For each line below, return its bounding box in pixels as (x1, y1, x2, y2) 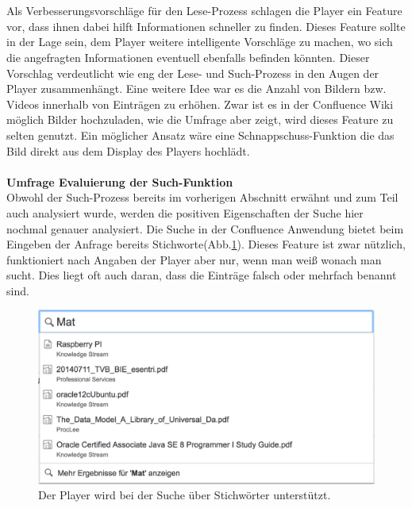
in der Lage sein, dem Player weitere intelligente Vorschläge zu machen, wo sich (6, 33, 393, 50)
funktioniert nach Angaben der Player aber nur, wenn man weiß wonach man (6, 251, 382, 267)
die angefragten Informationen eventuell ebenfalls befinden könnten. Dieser (6, 48, 370, 65)
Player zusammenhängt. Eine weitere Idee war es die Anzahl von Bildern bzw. (6, 80, 387, 97)
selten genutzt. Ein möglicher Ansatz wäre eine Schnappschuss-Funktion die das (6, 126, 395, 143)
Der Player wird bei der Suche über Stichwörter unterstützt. (38, 487, 331, 503)
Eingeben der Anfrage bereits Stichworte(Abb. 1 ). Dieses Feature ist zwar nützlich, (6, 236, 406, 252)
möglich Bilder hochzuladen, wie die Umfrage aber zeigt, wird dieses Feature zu (6, 111, 394, 128)
